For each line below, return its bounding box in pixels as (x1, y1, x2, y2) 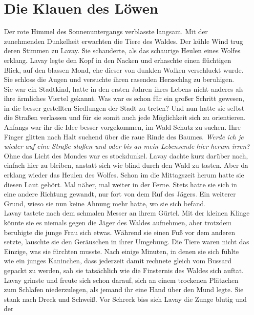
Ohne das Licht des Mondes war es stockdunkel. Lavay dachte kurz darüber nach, (4, 150, 248, 160)
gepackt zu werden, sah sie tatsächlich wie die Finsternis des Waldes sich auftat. (4, 265, 244, 275)
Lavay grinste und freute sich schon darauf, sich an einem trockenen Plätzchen (4, 275, 238, 285)
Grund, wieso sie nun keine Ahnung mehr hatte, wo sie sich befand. (4, 198, 206, 208)
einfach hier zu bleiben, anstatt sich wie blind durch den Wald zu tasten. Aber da (4, 160, 249, 170)
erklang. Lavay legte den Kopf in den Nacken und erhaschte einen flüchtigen (4, 55, 232, 65)
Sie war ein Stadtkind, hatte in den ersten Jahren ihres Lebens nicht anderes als (4, 83, 244, 94)
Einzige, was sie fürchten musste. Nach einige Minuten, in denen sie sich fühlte (4, 246, 239, 256)
